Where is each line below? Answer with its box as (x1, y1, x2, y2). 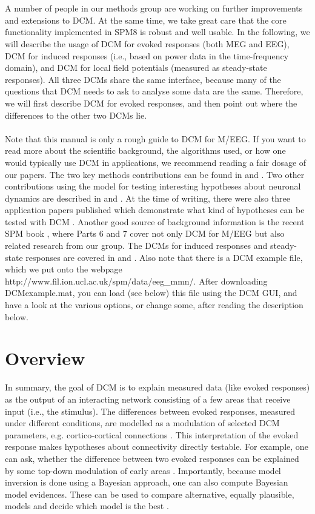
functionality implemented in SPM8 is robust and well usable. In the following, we (5, 25, 310, 38)
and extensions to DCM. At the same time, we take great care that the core (5, 13, 287, 26)
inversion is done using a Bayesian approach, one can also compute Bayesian (5, 476, 288, 489)
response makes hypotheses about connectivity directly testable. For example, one (5, 440, 308, 453)
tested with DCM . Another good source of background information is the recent (5, 215, 305, 228)
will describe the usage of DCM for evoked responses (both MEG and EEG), (5, 37, 290, 50)
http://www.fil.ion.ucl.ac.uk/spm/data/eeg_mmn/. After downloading (5, 274, 268, 287)
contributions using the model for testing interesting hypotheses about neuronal (5, 180, 301, 193)
